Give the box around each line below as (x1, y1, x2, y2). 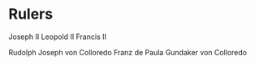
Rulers (8, 5, 54, 24)
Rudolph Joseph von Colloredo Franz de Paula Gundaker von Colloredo (8, 47, 248, 57)
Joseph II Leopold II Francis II (8, 32, 107, 41)
